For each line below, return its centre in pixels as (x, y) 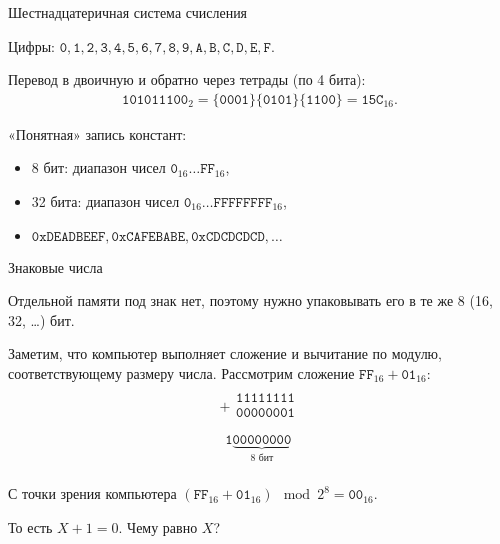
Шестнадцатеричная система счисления (128, 12)
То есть (30, 526)
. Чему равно (158, 526)
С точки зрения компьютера (92, 493)
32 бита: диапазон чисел (105, 201)
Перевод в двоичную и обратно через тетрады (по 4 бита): (187, 79)
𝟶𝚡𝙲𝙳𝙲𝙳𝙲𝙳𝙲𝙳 (228, 236)
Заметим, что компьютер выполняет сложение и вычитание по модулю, (225, 353)
